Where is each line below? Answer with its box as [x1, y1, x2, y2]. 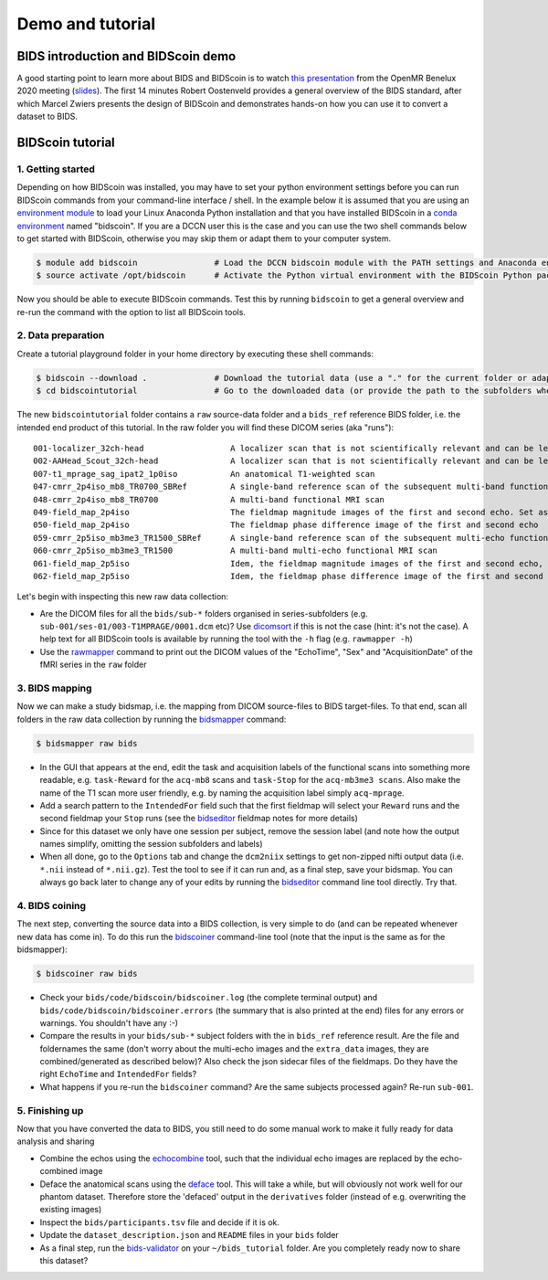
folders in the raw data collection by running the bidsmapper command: [16, 714, 287, 725]
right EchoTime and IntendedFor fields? [39, 1069, 197, 1080]
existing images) [39, 1204, 102, 1215]
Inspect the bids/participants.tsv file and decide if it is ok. [39, 1216, 280, 1228]
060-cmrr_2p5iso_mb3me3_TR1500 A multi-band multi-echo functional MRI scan [33, 545, 438, 556]
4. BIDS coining [16, 900, 87, 913]
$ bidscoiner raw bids [36, 968, 138, 979]
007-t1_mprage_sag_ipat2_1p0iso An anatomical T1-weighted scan [33, 469, 375, 479]
